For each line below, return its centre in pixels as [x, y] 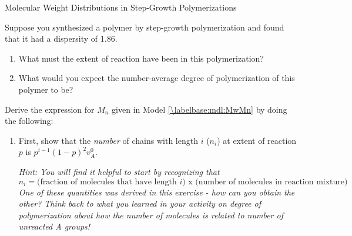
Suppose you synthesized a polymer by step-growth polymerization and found [145, 27]
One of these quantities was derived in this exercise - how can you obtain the [157, 192]
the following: [29, 121]
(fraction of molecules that [85, 182]
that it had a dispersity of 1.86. [61, 38]
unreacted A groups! [54, 226]
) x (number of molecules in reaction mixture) [265, 182]
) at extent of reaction [257, 140]
